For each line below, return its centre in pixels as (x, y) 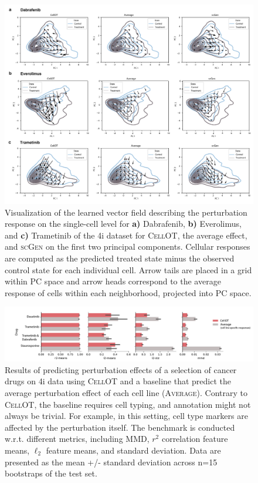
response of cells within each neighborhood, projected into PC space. (128, 292)
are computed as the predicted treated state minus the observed (120, 258)
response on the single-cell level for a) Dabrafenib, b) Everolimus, (123, 224)
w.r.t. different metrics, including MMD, (77, 439)
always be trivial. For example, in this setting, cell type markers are (126, 416)
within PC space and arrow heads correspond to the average (113, 281)
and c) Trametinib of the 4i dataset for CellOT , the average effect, (126, 235)
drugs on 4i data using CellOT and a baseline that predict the (118, 381)
